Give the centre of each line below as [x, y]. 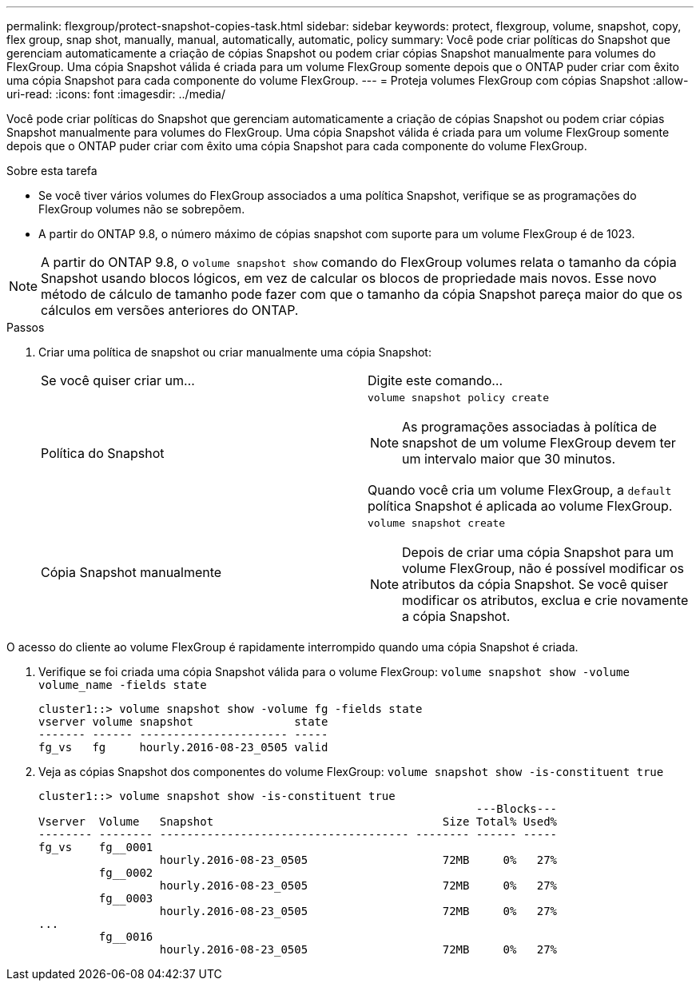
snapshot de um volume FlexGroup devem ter [539, 443]
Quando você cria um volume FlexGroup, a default [520, 490]
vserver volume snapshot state [183, 722]
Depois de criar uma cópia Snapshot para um [538, 552]
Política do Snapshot [103, 453]
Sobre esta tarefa [52, 171]
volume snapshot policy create [458, 398]
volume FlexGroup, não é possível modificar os [543, 568]
